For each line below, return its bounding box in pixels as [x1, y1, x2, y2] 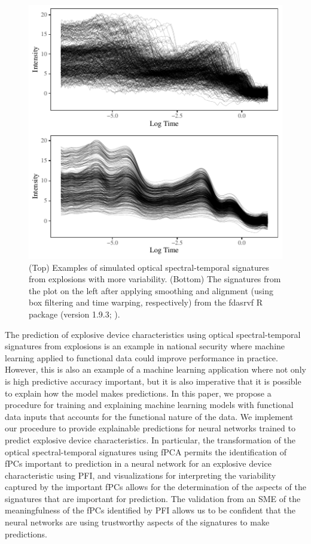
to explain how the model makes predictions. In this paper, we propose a [5, 386, 272, 399]
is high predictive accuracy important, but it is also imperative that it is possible [5, 374, 301, 387]
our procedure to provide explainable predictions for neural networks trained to [5, 422, 295, 434]
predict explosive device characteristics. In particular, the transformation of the [5, 433, 295, 446]
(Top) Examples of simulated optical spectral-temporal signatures [29, 261, 270, 273]
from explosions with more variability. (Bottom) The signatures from [29, 273, 281, 285]
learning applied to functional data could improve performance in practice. [5, 351, 278, 364]
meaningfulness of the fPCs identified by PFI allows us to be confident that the [5, 504, 295, 516]
